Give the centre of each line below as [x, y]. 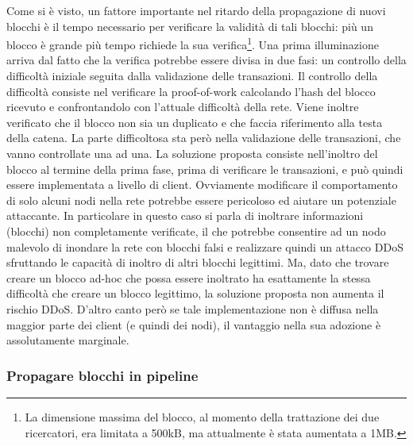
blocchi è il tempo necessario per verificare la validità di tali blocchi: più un [190, 26]
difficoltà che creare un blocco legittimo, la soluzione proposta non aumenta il [195, 293]
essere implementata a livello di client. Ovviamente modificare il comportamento [202, 185]
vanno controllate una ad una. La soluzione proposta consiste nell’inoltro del [192, 153]
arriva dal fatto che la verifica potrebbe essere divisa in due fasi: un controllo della [206, 60]
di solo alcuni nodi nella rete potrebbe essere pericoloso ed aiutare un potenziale [201, 200]
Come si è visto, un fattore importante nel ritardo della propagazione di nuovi [196, 10]
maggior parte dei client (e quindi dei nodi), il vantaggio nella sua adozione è [194, 324]
